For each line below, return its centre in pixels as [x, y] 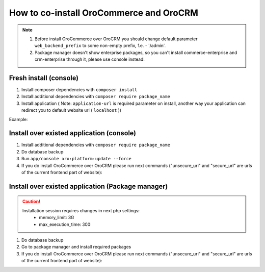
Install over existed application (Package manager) [88, 186]
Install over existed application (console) [73, 133]
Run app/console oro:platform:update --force [77, 159]
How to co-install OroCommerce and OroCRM [104, 13]
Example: [18, 119]
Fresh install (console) [44, 78]
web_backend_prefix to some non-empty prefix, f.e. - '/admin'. [100, 46]
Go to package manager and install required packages [76, 247]
